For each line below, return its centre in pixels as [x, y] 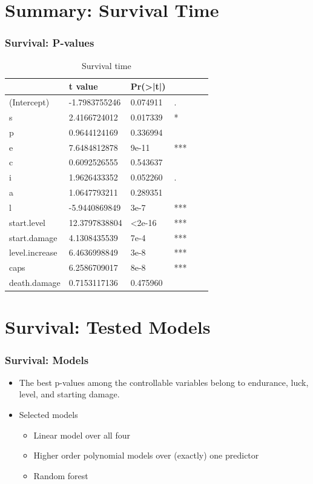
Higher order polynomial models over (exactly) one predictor [146, 455]
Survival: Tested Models [108, 327]
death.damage [35, 283]
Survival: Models [47, 360]
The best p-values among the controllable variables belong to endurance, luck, [164, 382]
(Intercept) [29, 102]
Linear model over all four [82, 435]
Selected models [48, 415]
